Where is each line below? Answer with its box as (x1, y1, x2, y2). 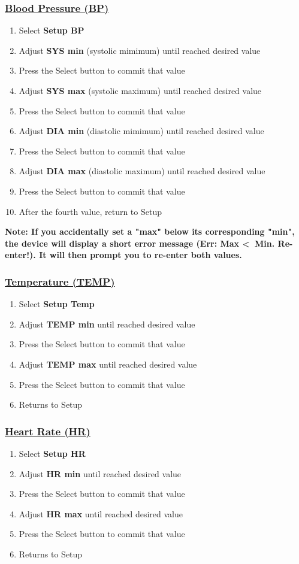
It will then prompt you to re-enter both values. (39, 248, 242, 261)
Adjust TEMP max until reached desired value (19, 357, 197, 370)
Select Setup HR (19, 447, 86, 459)
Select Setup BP (19, 24, 84, 37)
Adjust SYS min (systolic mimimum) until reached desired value (19, 44, 261, 56)
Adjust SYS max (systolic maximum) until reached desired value (19, 84, 262, 96)
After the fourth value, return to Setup (19, 205, 162, 217)
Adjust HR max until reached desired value (19, 507, 183, 520)
